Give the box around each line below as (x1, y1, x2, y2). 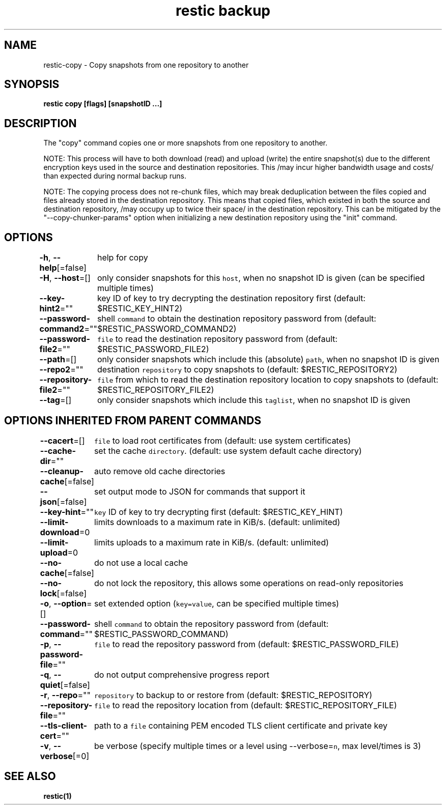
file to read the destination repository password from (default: (97, 334, 338, 344)
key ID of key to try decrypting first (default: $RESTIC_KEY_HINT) (94, 506, 343, 517)
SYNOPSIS (4, 78, 60, 91)
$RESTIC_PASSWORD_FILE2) (97, 344, 209, 355)
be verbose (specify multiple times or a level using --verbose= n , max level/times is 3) (94, 740, 421, 751)
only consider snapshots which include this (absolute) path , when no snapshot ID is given (97, 354, 439, 365)
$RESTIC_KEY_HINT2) (97, 303, 183, 314)
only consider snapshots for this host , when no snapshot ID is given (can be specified (97, 273, 425, 283)
